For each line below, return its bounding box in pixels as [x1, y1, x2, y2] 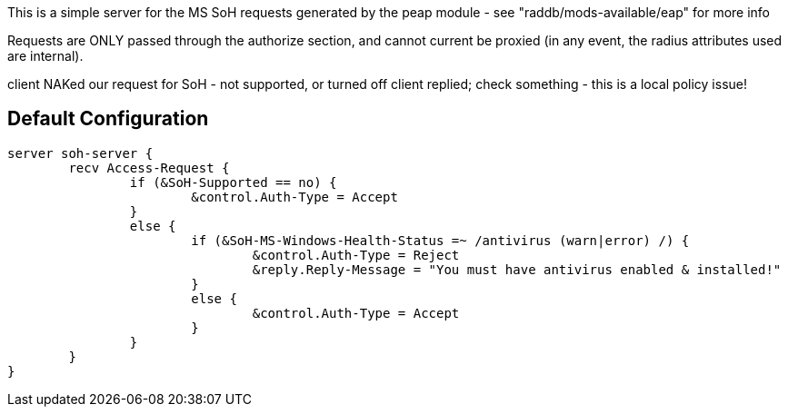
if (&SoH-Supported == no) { [129, 174, 337, 190]
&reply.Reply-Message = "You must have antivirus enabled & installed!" [252, 261, 782, 277]
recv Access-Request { [68, 160, 230, 175]
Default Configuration [7, 107, 209, 131]
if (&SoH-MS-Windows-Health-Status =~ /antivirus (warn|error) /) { [191, 232, 690, 248]
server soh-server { [7, 145, 154, 161]
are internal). [7, 48, 84, 64]
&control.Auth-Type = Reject [252, 247, 460, 262]
